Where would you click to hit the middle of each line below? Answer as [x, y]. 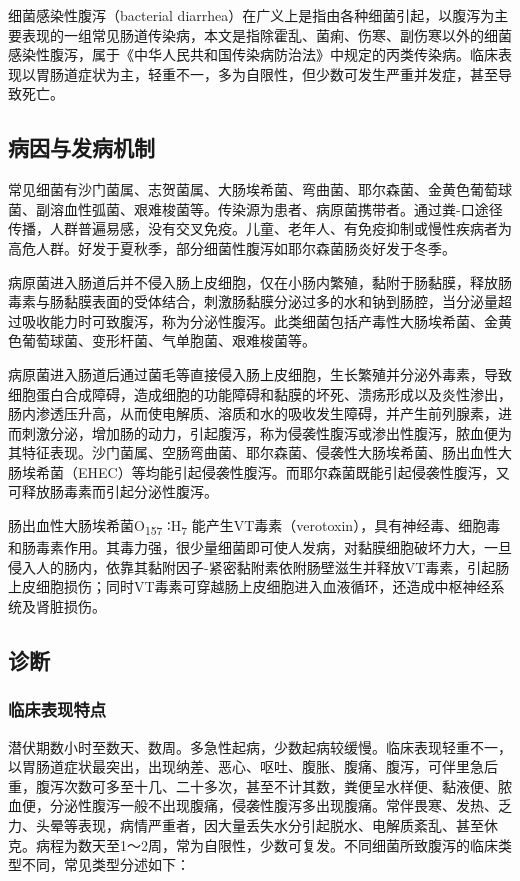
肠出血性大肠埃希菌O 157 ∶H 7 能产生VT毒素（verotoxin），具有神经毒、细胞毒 [254, 526]
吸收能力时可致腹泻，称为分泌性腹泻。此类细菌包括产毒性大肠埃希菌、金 [259, 320]
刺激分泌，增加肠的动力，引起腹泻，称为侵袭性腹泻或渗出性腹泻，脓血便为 [266, 432]
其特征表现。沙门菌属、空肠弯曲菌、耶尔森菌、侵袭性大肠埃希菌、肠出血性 [253, 452]
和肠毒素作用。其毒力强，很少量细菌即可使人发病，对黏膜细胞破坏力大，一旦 [260, 547]
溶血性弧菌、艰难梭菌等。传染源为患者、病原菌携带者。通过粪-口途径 [276, 208]
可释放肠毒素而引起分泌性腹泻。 [113, 491]
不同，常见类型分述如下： [105, 864]
